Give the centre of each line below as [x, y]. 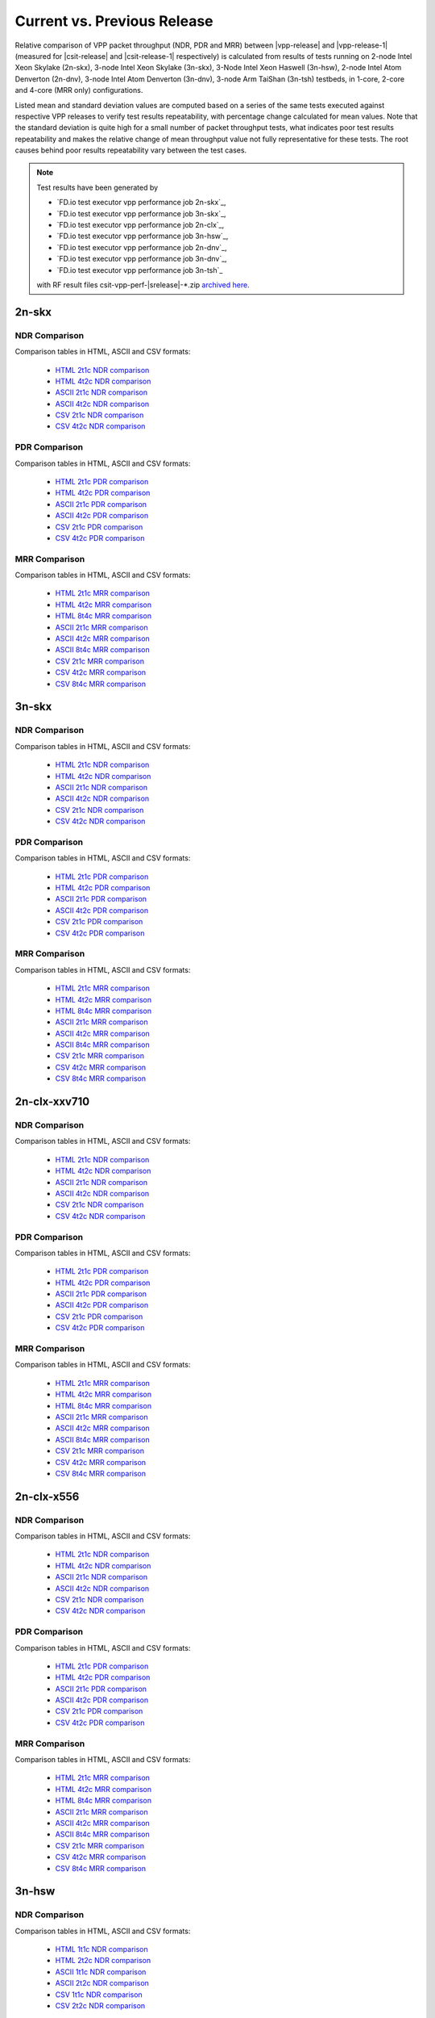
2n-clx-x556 [47, 1496]
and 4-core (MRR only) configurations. [79, 90]
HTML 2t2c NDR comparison [103, 1961]
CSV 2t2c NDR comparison [100, 2006]
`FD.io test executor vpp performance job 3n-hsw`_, [143, 236]
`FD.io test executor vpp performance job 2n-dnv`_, [142, 247]
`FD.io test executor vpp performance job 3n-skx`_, [141, 213]
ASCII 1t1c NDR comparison [101, 1972]
